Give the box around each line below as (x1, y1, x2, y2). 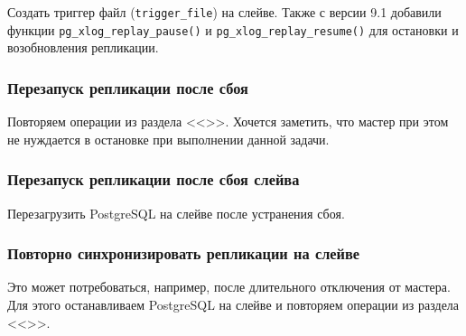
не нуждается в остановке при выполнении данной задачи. (7, 129, 330, 148)
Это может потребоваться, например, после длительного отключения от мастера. (7, 277, 451, 296)
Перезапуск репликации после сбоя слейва (7, 168, 300, 191)
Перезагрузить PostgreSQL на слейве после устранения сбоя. (7, 203, 345, 222)
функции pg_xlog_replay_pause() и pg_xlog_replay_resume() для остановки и (7, 20, 459, 39)
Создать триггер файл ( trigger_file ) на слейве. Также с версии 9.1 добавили (7, 3, 442, 21)
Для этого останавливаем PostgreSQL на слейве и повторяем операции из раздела (7, 294, 460, 313)
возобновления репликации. (7, 38, 159, 57)
